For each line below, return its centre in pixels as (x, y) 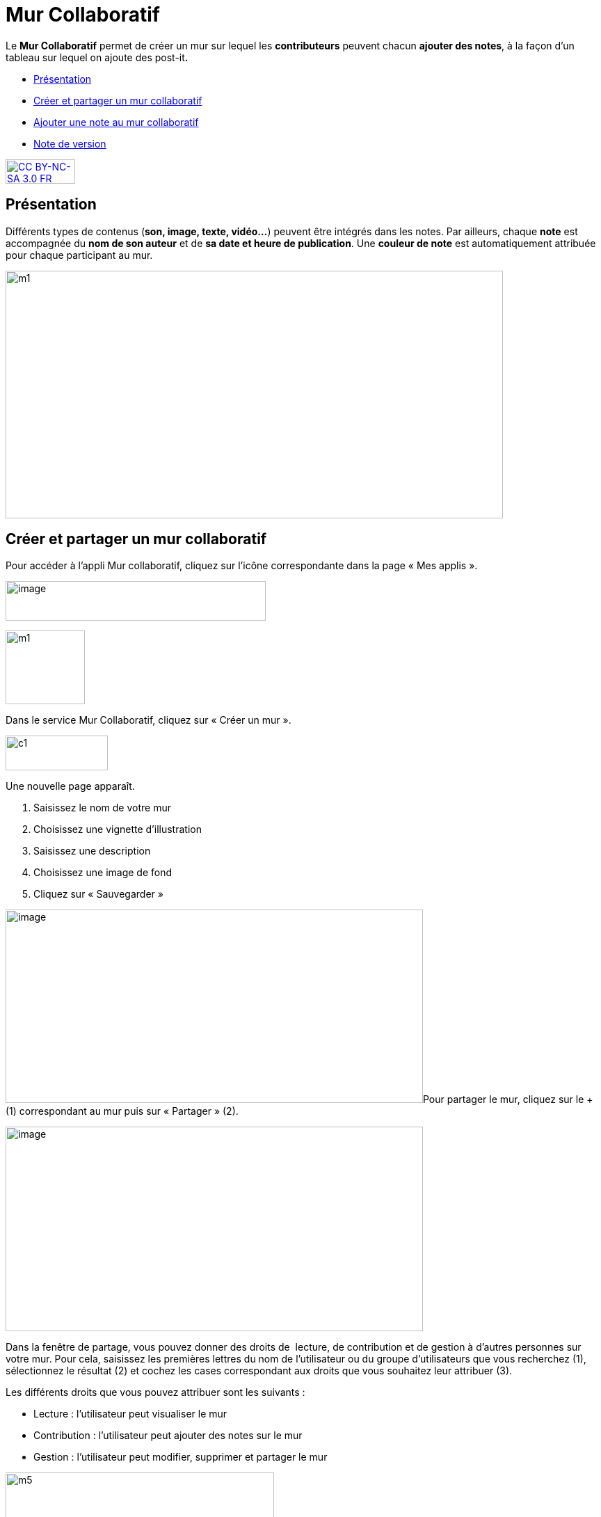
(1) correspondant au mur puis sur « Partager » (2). (122, 1111)
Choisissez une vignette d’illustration (118, 829)
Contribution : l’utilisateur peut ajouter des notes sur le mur (168, 1436)
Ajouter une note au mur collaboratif (116, 122)
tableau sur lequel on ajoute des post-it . (97, 57)
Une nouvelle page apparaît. (70, 786)
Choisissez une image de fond (103, 873)
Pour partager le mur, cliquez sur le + (508, 1099)
